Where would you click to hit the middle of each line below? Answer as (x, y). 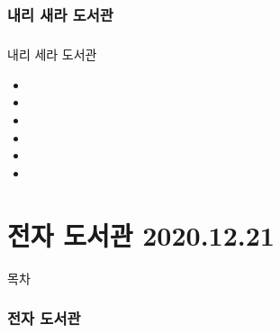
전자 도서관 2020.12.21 (141, 234)
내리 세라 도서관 (52, 54)
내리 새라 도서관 (60, 14)
